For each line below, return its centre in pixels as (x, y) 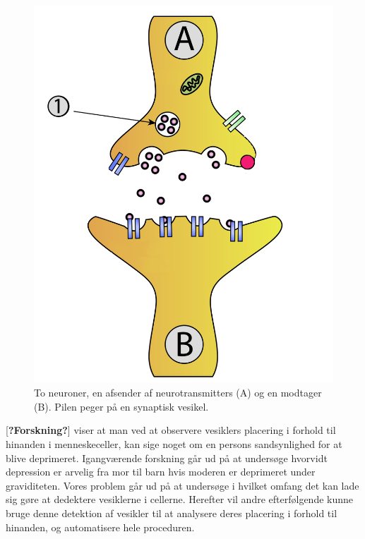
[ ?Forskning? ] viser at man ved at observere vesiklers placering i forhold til (171, 430)
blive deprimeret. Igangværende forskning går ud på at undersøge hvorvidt (167, 458)
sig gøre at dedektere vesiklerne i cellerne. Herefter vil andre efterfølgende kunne (179, 499)
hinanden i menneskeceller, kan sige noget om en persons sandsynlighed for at (174, 444)
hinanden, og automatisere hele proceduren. (100, 527)
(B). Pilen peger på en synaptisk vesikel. (121, 406)
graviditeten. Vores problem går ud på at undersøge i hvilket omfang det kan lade (182, 485)
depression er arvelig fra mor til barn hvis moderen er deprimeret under (161, 472)
